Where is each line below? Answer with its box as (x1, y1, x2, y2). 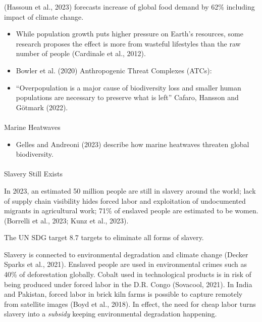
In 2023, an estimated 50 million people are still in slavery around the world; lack (4, 185, 256, 196)
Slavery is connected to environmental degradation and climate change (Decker (4, 249, 248, 259)
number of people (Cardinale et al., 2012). (16, 48, 146, 59)
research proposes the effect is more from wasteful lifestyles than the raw (16, 38, 241, 49)
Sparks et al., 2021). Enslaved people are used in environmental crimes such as (4, 259, 247, 269)
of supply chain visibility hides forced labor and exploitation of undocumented (4, 195, 246, 206)
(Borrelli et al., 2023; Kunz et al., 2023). (4, 215, 129, 225)
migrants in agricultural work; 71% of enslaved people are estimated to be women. (4, 205, 258, 216)
